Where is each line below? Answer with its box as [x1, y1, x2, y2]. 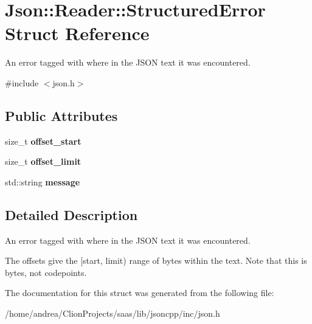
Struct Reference [5, 21, 150, 46]
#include [5, 76, 39, 89]
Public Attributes [5, 106, 118, 125]
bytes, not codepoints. [5, 266, 87, 278]
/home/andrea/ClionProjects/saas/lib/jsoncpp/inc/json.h [5, 307, 220, 320]
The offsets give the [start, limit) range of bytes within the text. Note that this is [5, 254, 307, 267]
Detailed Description [5, 205, 138, 224]
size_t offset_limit [5, 155, 81, 168]
